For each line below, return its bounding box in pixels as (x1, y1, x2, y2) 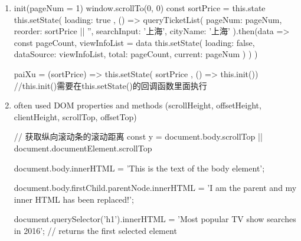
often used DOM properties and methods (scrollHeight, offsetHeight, (14, 99, 261, 111)
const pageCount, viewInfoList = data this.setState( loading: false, (14, 36, 255, 48)
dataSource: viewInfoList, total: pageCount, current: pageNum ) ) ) (14, 48, 258, 60)
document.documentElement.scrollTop (14, 141, 152, 154)
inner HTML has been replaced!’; (14, 193, 134, 205)
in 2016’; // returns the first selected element (14, 224, 177, 236)
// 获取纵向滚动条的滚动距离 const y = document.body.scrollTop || (14, 130, 263, 143)
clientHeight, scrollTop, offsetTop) (14, 110, 137, 123)
